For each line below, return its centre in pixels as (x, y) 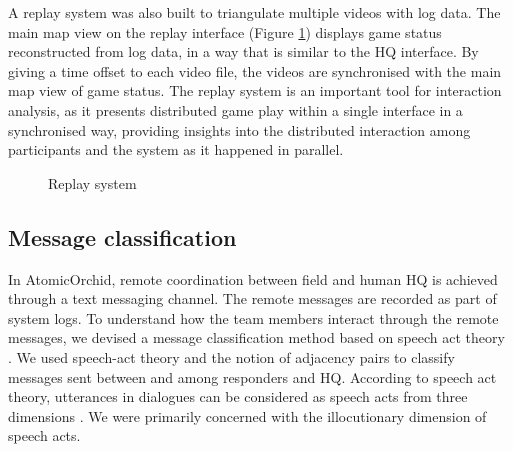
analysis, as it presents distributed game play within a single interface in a (235, 109)
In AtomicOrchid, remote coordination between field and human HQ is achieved (253, 278)
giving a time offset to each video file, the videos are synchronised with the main (255, 70)
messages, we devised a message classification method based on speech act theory (256, 337)
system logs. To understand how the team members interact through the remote (253, 317)
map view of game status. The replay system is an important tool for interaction (255, 90)
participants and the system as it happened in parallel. (176, 149)
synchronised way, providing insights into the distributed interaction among (239, 129)
